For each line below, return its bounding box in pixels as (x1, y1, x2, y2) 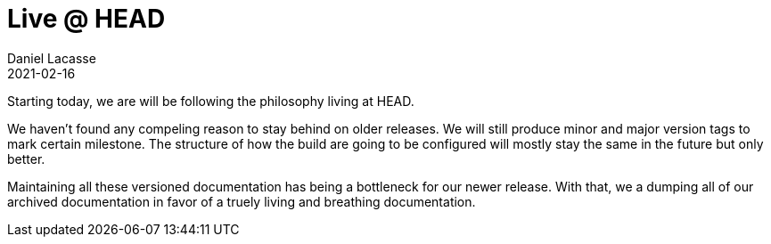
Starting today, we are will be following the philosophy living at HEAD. (7, 93, 414, 109)
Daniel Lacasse (7, 50, 96, 66)
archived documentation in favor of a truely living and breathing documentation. (7, 193, 476, 209)
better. (7, 150, 45, 167)
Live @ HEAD (7, 4, 166, 34)
